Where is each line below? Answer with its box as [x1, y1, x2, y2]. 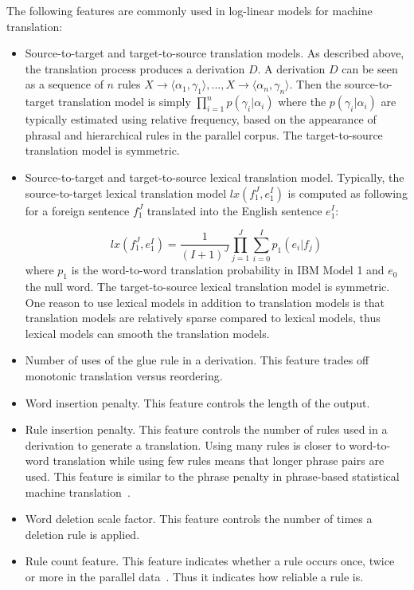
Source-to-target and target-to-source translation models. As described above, [25, 45, 404, 61]
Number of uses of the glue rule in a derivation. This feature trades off [25, 352, 369, 368]
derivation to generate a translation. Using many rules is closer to [25, 436, 346, 453]
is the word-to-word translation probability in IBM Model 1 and [71, 262, 385, 278]
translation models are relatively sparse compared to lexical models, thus [25, 309, 381, 326]
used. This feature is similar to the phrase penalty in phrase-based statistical [25, 468, 400, 484]
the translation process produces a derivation [25, 60, 245, 77]
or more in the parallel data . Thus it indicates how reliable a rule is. [25, 568, 364, 584]
